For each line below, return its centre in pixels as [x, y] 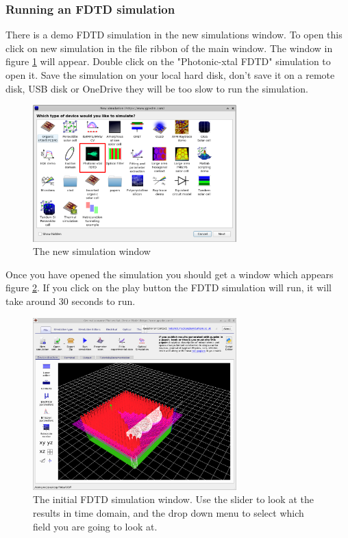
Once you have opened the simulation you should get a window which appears [170, 274]
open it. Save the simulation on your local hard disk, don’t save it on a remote [170, 75]
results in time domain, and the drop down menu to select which [169, 513]
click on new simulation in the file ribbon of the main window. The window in [169, 48]
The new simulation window [92, 251]
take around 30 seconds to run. [71, 301]
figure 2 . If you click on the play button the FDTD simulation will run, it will [169, 288]
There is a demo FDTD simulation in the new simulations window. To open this [174, 35]
